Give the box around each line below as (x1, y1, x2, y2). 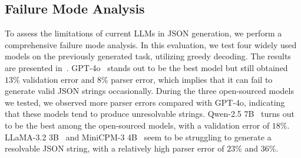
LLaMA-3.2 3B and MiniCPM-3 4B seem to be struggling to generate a (5, 130, 272, 143)
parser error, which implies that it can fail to (111, 73, 273, 85)
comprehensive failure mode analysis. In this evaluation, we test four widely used (5, 38, 297, 51)
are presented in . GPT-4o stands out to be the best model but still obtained (5, 61, 288, 73)
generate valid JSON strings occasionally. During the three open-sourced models (5, 85, 294, 97)
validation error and (22, 73, 95, 85)
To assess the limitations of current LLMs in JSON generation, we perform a (5, 27, 282, 39)
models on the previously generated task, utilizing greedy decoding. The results (5, 50, 291, 62)
